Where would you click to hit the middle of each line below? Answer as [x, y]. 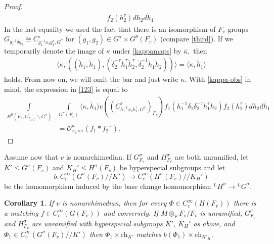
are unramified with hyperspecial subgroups [97, 223]
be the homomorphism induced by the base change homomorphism [108, 186]
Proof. [13, 6]
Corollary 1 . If [29, 203]
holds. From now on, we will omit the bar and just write [91, 79]
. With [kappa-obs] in [218, 79]
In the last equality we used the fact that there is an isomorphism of [110, 29]
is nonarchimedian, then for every [114, 203]
